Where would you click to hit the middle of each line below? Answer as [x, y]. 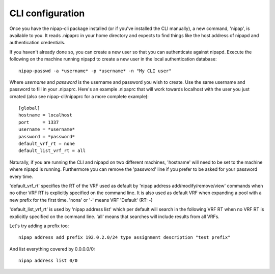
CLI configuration [47, 13]
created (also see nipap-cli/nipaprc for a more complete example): [79, 96]
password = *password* [47, 136]
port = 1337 [39, 122]
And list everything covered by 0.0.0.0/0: [52, 249]
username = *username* [47, 129]
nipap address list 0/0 [48, 261]
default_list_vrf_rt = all [52, 151]
